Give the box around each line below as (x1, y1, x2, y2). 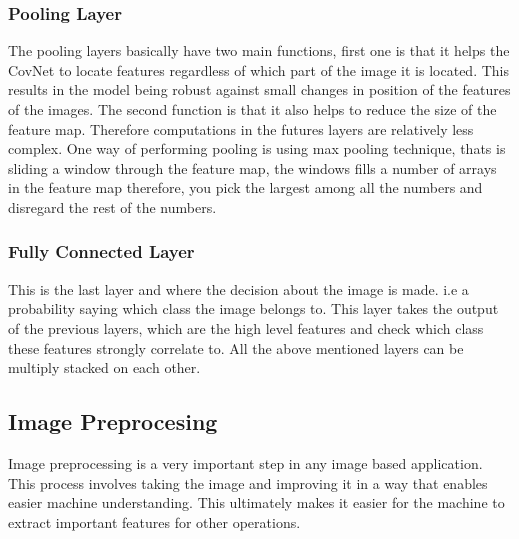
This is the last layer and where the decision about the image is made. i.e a (8, 278, 469, 299)
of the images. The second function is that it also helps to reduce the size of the (8, 99, 497, 119)
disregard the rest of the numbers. (8, 196, 217, 217)
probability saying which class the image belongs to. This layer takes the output (8, 298, 499, 319)
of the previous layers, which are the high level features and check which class (8, 317, 484, 338)
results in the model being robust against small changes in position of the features (8, 79, 511, 100)
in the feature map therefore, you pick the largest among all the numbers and (8, 177, 483, 198)
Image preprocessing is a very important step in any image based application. (8, 452, 483, 473)
